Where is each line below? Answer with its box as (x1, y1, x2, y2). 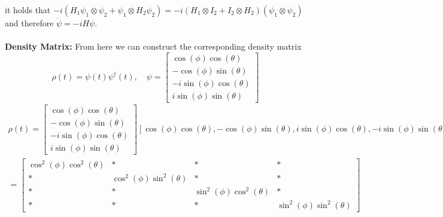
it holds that (5, 4, 51, 16)
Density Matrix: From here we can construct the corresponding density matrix (5, 40, 302, 53)
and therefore (5, 17, 54, 29)
